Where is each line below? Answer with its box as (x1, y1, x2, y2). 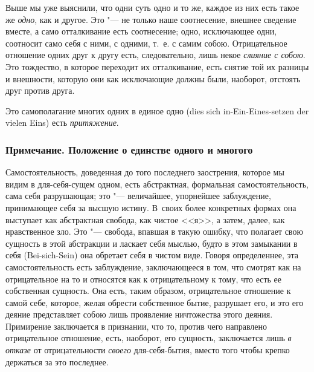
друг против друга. (5, 84, 75, 97)
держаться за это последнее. (5, 355, 109, 368)
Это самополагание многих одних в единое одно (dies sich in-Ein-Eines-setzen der (5, 104, 309, 117)
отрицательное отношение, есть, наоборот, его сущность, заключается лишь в (5, 331, 292, 344)
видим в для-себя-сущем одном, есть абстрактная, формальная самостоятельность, (5, 177, 309, 190)
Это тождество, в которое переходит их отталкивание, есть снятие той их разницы (5, 60, 309, 73)
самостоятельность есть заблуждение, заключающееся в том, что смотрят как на (5, 260, 301, 273)
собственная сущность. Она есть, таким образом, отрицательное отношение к (5, 284, 291, 297)
